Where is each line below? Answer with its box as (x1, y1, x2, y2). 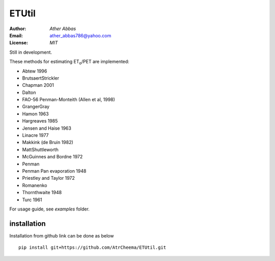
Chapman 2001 (22, 82, 54, 88)
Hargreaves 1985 (22, 118, 58, 124)
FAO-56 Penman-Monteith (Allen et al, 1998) (22, 97, 116, 103)
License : (9, 40, 28, 46)
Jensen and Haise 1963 (22, 125, 71, 131)
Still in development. (9, 49, 52, 55)
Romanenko (22, 182, 47, 188)
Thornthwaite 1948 (22, 189, 62, 196)
